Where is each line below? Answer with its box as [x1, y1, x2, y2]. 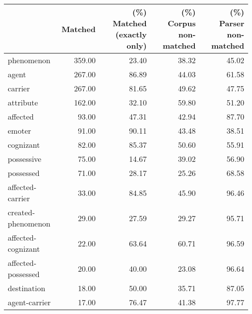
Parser [219, 17, 244, 29]
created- [8, 207, 35, 218]
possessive [8, 153, 42, 164]
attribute [8, 97, 38, 108]
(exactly [115, 29, 147, 40]
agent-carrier [8, 297, 51, 308]
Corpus [167, 17, 196, 29]
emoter [8, 125, 31, 136]
